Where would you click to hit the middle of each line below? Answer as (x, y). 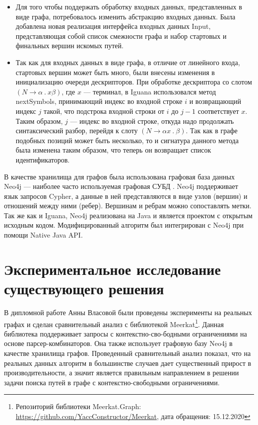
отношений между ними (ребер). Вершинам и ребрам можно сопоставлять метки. (128, 206)
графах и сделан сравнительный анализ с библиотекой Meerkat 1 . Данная (114, 323)
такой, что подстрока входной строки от (104, 111)
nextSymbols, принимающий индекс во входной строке (99, 101)
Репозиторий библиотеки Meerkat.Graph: (78, 406)
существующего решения (84, 289)
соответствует (218, 111)
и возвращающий (215, 101)
